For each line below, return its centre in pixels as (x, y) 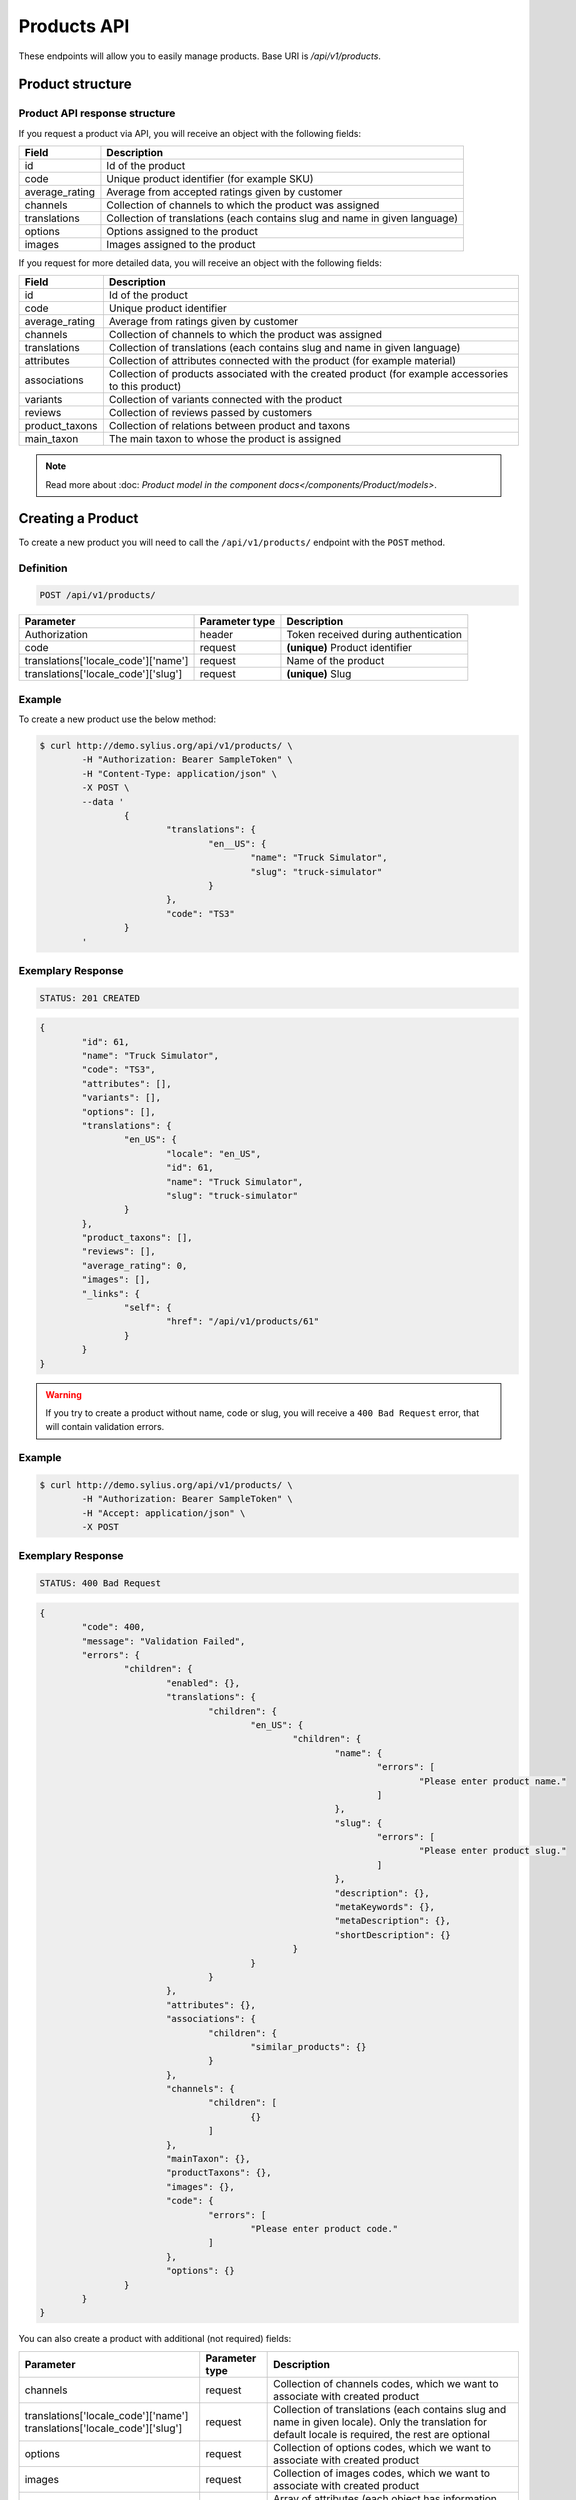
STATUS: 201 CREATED (89, 998)
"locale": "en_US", (213, 1153)
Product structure (75, 84)
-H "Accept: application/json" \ (163, 1513)
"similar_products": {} (308, 2046)
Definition (43, 568)
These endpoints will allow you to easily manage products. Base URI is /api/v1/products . (200, 56)
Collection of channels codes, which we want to (386, 2383)
